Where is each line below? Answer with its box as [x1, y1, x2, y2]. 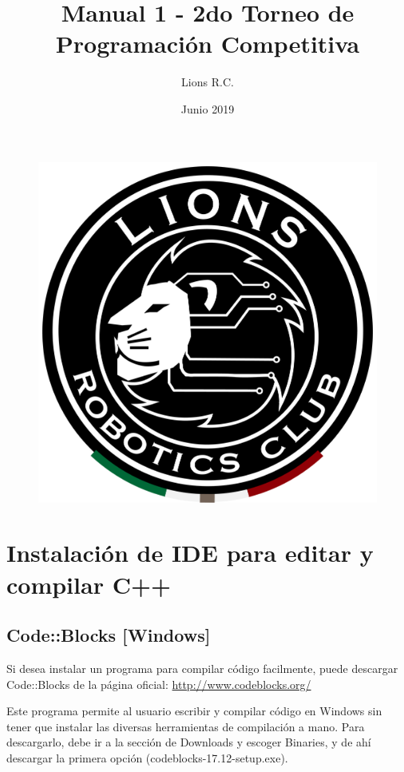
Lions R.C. [181, 74, 234, 90]
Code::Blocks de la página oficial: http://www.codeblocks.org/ [6, 675, 311, 692]
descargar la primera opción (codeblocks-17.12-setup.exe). [6, 749, 288, 766]
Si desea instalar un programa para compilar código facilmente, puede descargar [6, 659, 398, 676]
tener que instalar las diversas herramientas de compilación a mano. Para [6, 718, 365, 734]
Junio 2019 [180, 100, 235, 117]
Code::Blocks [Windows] [6, 623, 211, 647]
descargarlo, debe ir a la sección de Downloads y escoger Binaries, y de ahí [6, 734, 371, 750]
